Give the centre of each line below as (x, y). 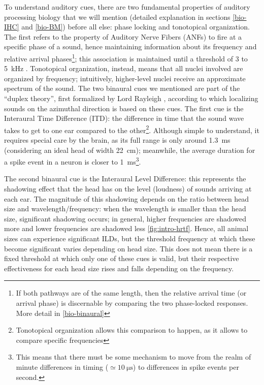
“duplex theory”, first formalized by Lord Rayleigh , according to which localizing (131, 98)
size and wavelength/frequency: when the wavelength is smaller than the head (125, 208)
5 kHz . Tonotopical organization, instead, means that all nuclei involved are (124, 68)
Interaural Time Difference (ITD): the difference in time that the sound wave (124, 118)
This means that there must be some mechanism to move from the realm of (134, 357)
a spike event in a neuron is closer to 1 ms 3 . (73, 161)
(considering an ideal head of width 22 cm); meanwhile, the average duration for (130, 150)
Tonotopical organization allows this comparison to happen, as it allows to (132, 330)
